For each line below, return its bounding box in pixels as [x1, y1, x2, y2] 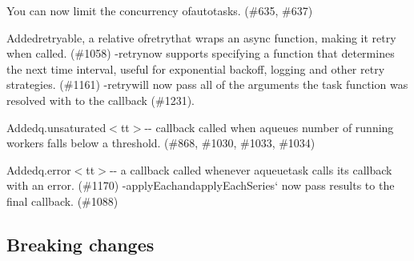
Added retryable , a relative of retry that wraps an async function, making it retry [6, 29, 396, 46]
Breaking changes [6, 231, 155, 256]
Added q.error [6, 161, 71, 178]
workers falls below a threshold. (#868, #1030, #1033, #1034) [6, 135, 316, 151]
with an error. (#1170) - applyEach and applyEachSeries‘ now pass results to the [6, 177, 395, 194]
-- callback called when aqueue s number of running [144, 118, 394, 135]
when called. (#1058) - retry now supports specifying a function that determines [6, 45, 395, 62]
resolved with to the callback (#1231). [6, 91, 195, 108]
